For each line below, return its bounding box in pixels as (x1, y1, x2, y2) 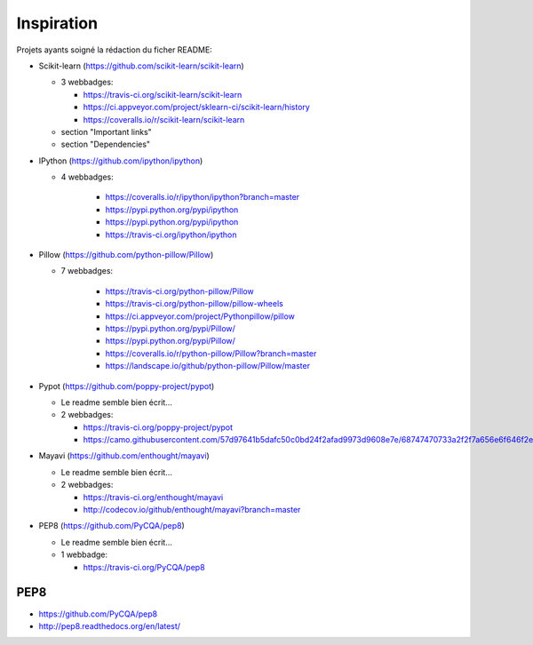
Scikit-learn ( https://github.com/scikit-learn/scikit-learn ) (38, 60, 244, 71)
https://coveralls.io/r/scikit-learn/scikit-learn (83, 114, 245, 124)
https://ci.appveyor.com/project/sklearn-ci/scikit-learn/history (83, 102, 310, 113)
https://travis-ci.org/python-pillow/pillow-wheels (105, 299, 283, 309)
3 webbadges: (60, 76, 114, 88)
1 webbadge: (60, 549, 108, 560)
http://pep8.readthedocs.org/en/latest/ (38, 620, 181, 631)
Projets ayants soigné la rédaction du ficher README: (16, 44, 212, 55)
